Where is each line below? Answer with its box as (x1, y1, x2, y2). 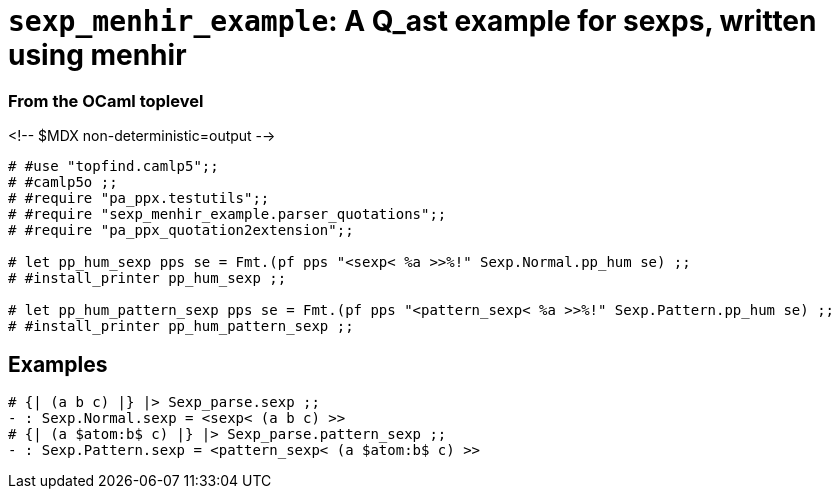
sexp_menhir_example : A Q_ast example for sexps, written (8, 4, 817, 38)
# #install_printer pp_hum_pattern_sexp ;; (8, 318, 354, 335)
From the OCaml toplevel (8, 90, 204, 111)
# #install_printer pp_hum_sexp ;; (8, 270, 287, 287)
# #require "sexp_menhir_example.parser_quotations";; (8, 206, 447, 223)
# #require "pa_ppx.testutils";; (8, 190, 270, 207)
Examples (8, 351, 108, 377)
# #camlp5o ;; (8, 174, 118, 191)
